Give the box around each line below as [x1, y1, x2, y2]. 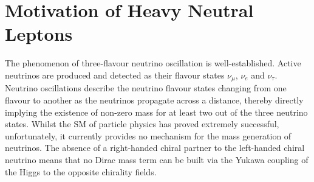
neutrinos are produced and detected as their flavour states [5, 68, 225, 81]
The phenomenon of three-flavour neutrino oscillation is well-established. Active [5, 57, 301, 69]
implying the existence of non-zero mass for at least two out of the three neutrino [5, 105, 308, 118]
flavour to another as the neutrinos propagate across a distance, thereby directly [5, 93, 304, 106]
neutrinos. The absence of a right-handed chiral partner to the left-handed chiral [5, 141, 305, 154]
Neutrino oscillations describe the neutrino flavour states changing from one [5, 82, 287, 94]
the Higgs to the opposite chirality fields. [5, 165, 157, 178]
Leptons [5, 21, 73, 46]
